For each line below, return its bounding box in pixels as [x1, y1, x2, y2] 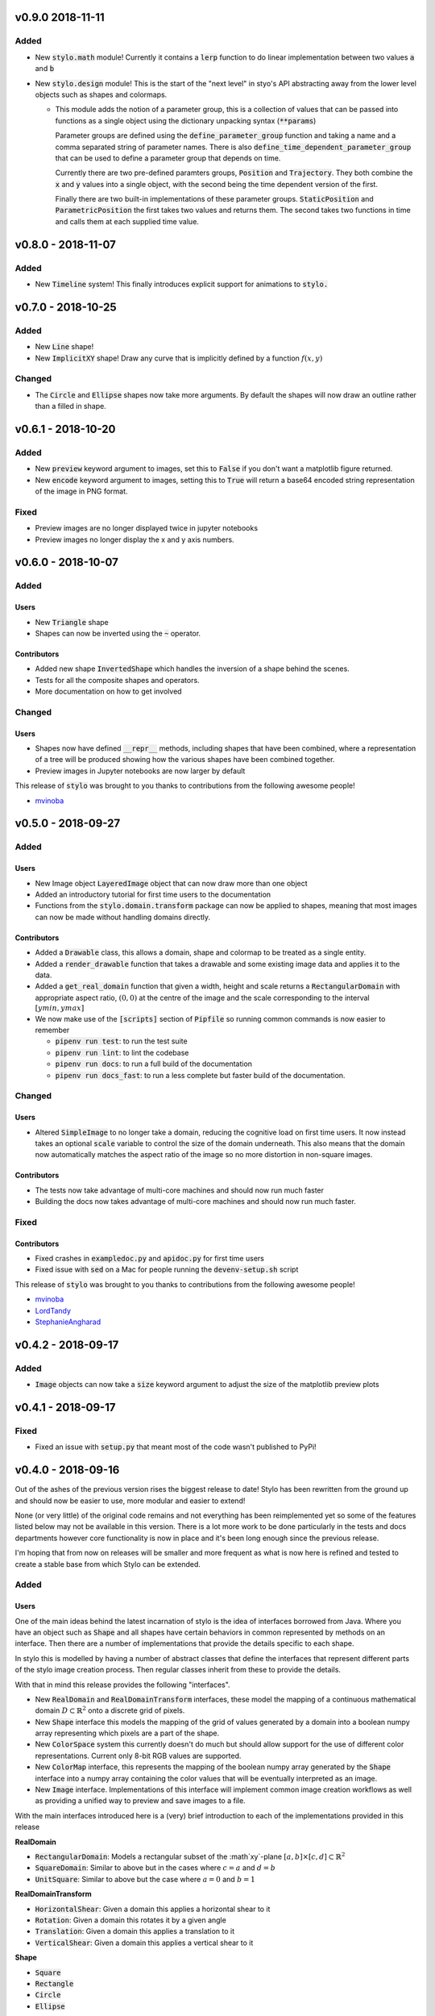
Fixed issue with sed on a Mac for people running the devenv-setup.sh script [35, 1264, 299, 1274]
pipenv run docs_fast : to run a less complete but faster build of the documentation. [55, 1070, 346, 1080]
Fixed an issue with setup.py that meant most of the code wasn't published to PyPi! [35, 1442, 317, 1452]
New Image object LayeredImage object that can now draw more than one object [35, 878, 308, 888]
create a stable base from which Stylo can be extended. [14, 1559, 201, 1568]
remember [35, 1025, 70, 1035]
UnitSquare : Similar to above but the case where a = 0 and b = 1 [35, 1874, 255, 1884]
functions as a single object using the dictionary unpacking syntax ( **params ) [55, 115, 317, 125]
